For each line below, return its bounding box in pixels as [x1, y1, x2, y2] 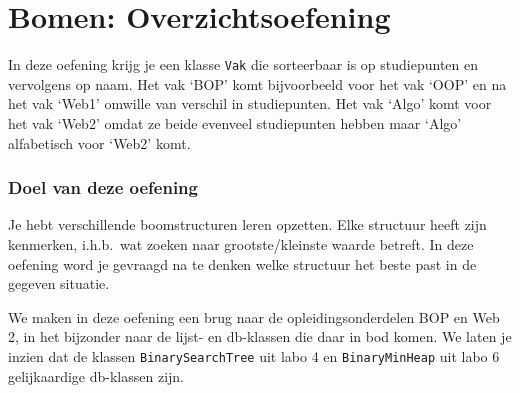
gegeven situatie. [8, 273, 110, 294]
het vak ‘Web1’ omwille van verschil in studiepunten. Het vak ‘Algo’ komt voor [8, 93, 492, 114]
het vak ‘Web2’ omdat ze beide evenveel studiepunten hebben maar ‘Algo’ [8, 112, 462, 133]
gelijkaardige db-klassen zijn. [8, 365, 184, 386]
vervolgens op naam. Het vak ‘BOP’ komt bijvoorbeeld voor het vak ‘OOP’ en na [8, 73, 507, 94]
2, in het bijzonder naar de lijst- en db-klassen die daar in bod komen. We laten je [8, 326, 512, 347]
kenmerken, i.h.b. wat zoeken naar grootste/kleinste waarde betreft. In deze [8, 233, 474, 254]
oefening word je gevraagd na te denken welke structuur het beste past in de [8, 253, 477, 274]
